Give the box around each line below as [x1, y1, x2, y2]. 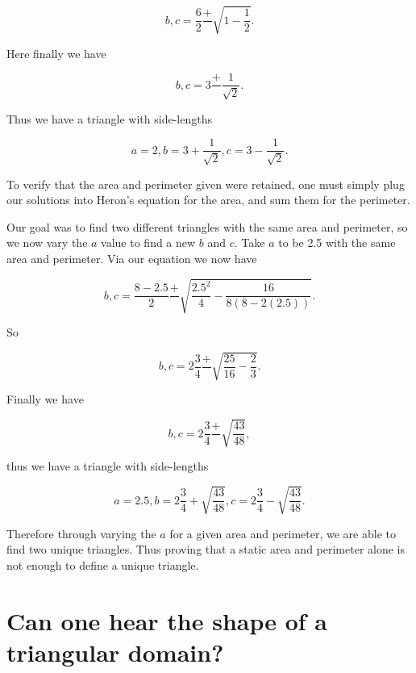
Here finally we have [6, 44, 106, 61]
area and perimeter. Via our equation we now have [6, 250, 257, 267]
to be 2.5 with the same [278, 234, 396, 251]
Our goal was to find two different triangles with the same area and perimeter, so [6, 218, 408, 235]
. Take [234, 234, 265, 251]
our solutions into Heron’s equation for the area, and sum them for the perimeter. [6, 191, 410, 208]
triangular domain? [6, 635, 224, 668]
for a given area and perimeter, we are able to [169, 525, 396, 541]
